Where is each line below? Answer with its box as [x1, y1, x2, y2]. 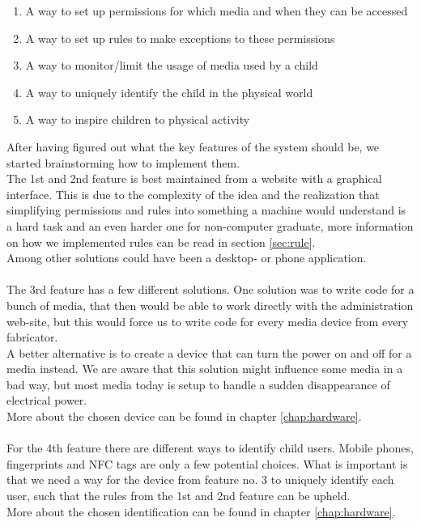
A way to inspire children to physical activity [25, 111, 250, 128]
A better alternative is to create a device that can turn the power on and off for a [6, 344, 412, 361]
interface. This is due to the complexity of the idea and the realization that [6, 185, 380, 202]
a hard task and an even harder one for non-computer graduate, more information [6, 217, 414, 234]
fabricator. [6, 329, 58, 346]
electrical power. [6, 392, 87, 409]
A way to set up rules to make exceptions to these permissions [25, 29, 335, 46]
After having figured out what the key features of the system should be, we [6, 138, 380, 155]
